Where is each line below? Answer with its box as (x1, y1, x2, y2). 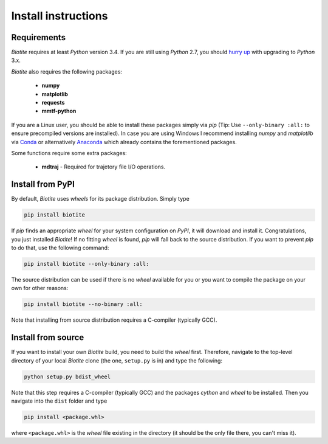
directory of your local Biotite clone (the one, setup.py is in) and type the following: (11, 356, 223, 364)
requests (41, 99, 65, 106)
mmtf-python (41, 107, 77, 115)
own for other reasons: (11, 285, 69, 292)
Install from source (11, 332, 84, 343)
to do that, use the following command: (11, 244, 109, 252)
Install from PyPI (11, 179, 75, 190)
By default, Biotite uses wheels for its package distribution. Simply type (11, 195, 190, 203)
